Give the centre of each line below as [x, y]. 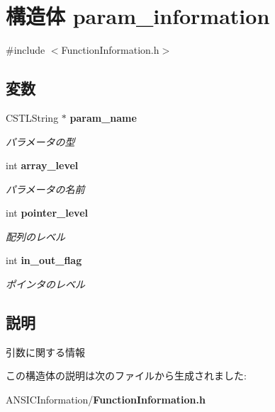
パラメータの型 [40, 141]
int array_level [42, 165]
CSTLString [32, 117]
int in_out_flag [44, 260]
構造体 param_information [138, 16]
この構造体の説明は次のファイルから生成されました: [126, 376]
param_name [103, 117]
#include [26, 50]
